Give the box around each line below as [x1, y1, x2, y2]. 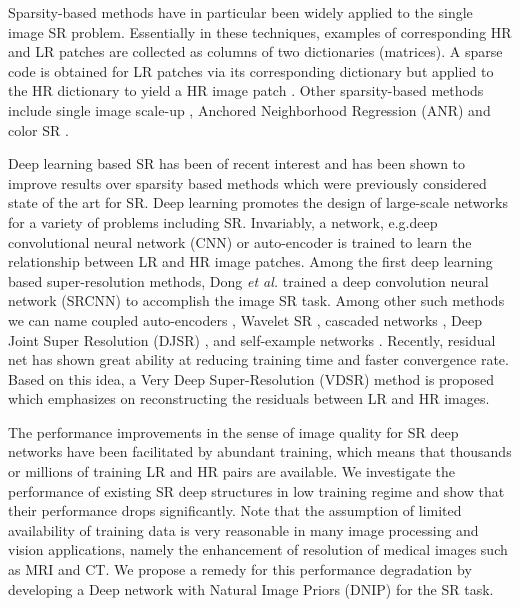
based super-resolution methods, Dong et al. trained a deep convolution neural [8, 270, 489, 291]
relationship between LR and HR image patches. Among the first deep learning [8, 251, 493, 272]
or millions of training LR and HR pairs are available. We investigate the [8, 461, 456, 482]
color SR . [8, 119, 69, 140]
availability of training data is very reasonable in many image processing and [8, 519, 479, 540]
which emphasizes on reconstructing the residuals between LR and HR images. [8, 388, 490, 409]
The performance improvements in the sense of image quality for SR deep [8, 421, 459, 442]
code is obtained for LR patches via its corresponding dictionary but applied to [8, 60, 494, 81]
